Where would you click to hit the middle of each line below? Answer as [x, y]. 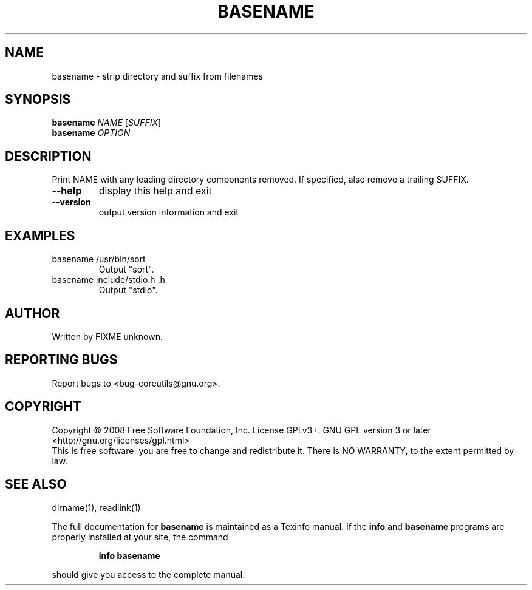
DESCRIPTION [48, 156]
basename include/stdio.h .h [108, 280]
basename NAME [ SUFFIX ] [107, 123]
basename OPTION [91, 133]
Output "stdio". [128, 290]
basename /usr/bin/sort [99, 259]
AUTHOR [32, 313]
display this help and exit [155, 191]
